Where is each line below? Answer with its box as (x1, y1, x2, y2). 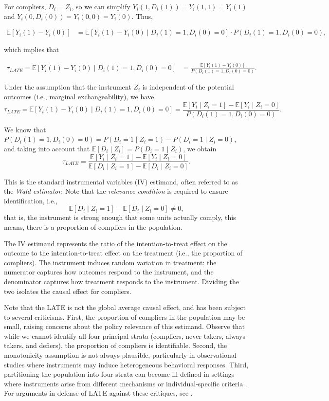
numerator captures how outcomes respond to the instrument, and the (4, 267, 214, 277)
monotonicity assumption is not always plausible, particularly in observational (4, 350, 237, 360)
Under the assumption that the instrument (4, 82, 131, 92)
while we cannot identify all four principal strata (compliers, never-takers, (4, 330, 224, 341)
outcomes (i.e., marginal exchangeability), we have (4, 91, 154, 102)
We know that (4, 124, 46, 134)
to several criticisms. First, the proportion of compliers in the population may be (4, 311, 245, 322)
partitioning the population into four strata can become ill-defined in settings (4, 369, 235, 379)
